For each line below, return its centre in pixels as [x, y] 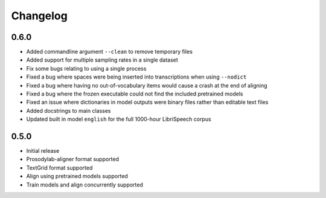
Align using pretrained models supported [77, 176]
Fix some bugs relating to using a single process [86, 68]
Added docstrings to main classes [69, 110]
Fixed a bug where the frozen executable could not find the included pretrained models [135, 94]
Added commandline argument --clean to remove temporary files [110, 52]
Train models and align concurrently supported [85, 185]
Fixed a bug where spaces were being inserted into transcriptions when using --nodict [136, 77]
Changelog [39, 16]
